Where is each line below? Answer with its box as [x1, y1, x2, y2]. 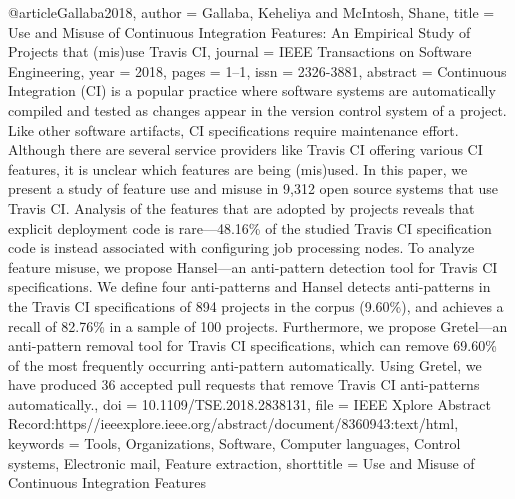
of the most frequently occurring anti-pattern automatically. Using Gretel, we [8, 354, 482, 375]
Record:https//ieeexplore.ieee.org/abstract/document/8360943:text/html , [8, 413, 459, 434]
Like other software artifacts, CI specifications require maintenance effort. [8, 119, 459, 140]
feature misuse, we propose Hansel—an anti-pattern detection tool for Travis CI [8, 256, 498, 277]
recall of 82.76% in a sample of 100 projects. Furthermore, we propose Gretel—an [8, 315, 508, 336]
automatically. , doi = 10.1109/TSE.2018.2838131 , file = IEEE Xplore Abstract [8, 393, 491, 414]
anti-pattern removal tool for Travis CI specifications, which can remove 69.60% [8, 335, 497, 356]
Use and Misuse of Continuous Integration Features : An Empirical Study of [8, 21, 471, 42]
